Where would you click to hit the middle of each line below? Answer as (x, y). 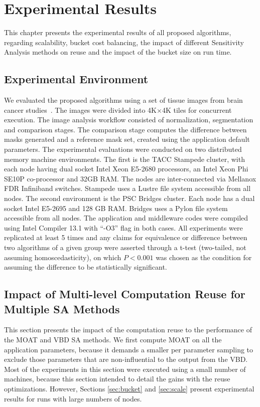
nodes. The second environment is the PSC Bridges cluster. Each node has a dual (129, 198)
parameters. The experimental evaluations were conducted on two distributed (123, 149)
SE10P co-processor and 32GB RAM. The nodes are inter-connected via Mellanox (130, 178)
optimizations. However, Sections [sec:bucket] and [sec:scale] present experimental (129, 388)
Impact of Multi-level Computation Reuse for (125, 294)
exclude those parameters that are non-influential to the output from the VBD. (126, 359)
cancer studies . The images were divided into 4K (81, 110)
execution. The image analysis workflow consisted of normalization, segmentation (129, 120)
